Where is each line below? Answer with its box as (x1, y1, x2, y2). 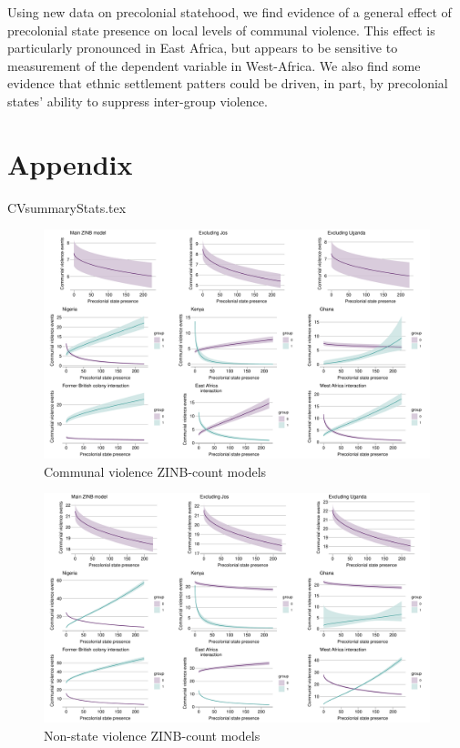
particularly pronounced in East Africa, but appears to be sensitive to (7, 38, 398, 57)
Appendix (7, 145, 133, 182)
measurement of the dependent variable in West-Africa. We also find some (7, 56, 421, 75)
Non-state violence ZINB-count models (44, 725, 261, 744)
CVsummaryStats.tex (7, 197, 127, 217)
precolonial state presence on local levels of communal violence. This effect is (7, 20, 435, 39)
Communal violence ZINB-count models (44, 461, 267, 480)
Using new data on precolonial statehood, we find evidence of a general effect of (7, 3, 452, 21)
